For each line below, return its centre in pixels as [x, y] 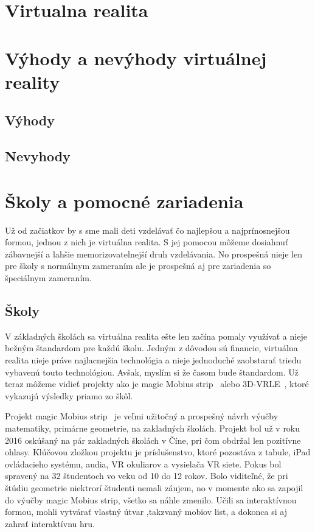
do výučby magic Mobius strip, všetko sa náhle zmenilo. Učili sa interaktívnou [151, 499]
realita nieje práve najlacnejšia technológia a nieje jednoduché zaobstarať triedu [153, 359]
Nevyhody [38, 156]
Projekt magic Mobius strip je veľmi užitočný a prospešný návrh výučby [142, 416]
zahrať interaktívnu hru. [50, 523]
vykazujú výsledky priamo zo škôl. [69, 395]
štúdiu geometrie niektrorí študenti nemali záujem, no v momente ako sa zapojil [154, 487]
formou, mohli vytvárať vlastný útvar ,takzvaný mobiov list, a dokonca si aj [146, 512]
